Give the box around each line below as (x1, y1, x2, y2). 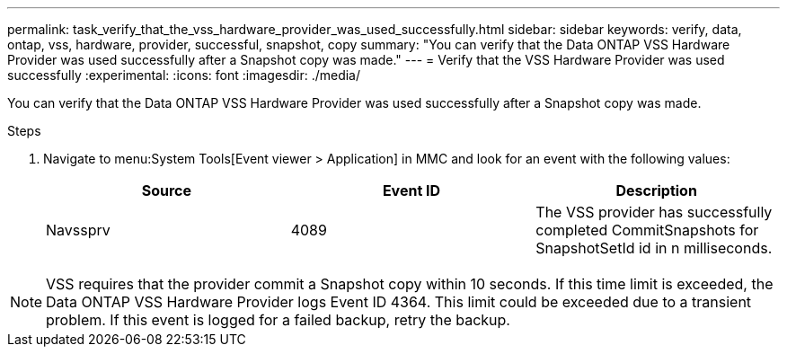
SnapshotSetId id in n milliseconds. (535, 239, 773, 257)
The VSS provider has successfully (535, 203, 773, 221)
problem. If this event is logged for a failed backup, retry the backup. (46, 311, 510, 329)
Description (615, 181, 697, 199)
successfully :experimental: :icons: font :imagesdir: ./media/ (7, 67, 361, 83)
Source (141, 181, 191, 199)
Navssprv (46, 221, 111, 239)
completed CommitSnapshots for (535, 221, 759, 239)
